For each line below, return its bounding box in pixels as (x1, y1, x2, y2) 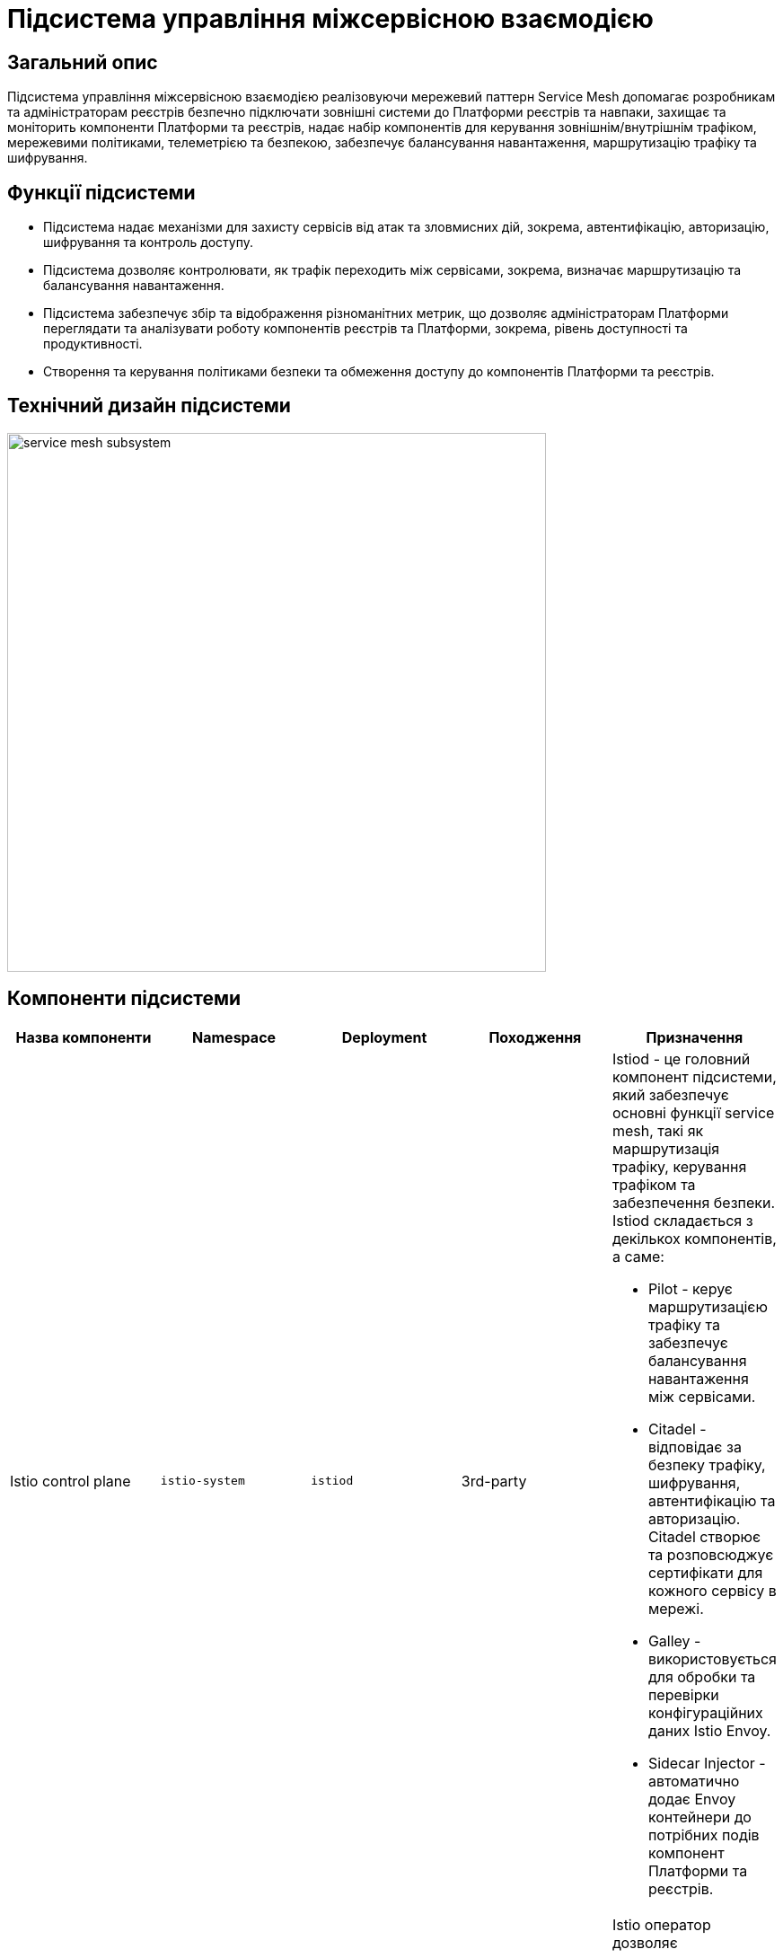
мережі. (647, 1599, 704, 1618)
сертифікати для (647, 1563, 763, 1582)
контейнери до (647, 1807, 752, 1826)
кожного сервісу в (647, 1581, 777, 1600)
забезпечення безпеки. (611, 1193, 776, 1212)
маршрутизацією (647, 1297, 768, 1316)
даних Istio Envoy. (647, 1721, 771, 1740)
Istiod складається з (611, 1211, 753, 1230)
